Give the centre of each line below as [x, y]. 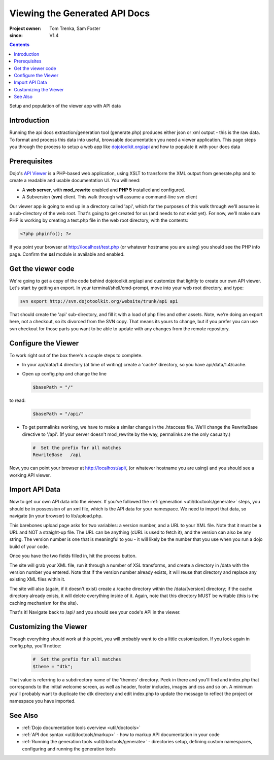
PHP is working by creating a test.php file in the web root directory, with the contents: [99, 220]
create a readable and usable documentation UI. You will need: [75, 181]
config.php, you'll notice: [36, 646]
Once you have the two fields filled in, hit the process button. [73, 556]
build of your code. [29, 546]
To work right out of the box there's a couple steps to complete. [76, 355]
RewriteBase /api [57, 455]
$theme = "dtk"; [53, 666]
